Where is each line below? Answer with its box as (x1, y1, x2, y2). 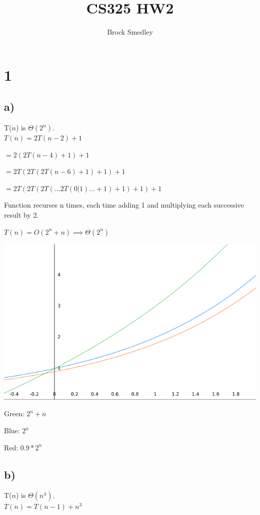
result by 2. (4, 210, 39, 220)
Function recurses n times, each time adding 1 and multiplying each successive (4, 200, 244, 210)
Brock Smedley (107, 27, 153, 37)
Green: (4, 408, 24, 419)
